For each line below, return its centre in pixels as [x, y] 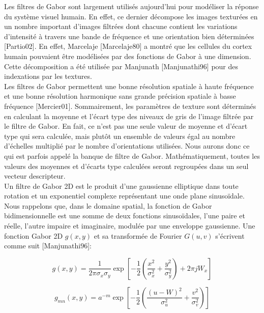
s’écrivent [230, 235]
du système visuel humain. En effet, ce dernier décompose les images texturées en [131, 16]
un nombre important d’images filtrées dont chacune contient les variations [121, 26]
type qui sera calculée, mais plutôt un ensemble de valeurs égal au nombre [120, 136]
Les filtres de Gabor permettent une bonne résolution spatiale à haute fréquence [129, 86]
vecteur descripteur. [35, 176]
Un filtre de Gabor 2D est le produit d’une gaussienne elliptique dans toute [121, 186]
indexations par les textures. [48, 76]
